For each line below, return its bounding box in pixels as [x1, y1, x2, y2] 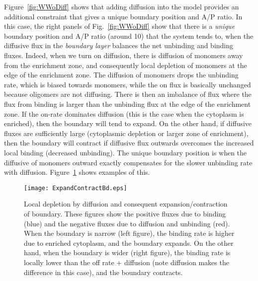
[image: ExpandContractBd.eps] [24, 184, 127, 192]
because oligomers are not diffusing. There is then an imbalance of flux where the [4, 89, 252, 99]
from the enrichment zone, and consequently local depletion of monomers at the [4, 60, 247, 70]
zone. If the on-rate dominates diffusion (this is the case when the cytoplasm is [4, 108, 244, 119]
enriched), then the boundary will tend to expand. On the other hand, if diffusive [4, 118, 252, 129]
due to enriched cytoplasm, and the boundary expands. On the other [24, 237, 234, 248]
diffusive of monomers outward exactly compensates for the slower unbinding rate [4, 157, 253, 167]
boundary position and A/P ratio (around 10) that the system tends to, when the [4, 30, 254, 41]
